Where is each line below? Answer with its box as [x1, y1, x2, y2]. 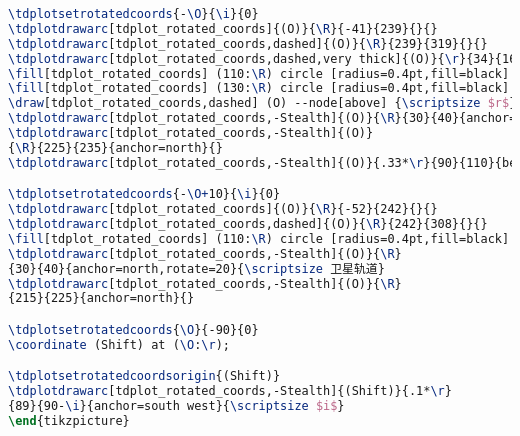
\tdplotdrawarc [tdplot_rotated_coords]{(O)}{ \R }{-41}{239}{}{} [8, 21, 438, 36]
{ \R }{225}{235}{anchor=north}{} [8, 140, 223, 155]
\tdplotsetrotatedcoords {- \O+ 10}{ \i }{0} [8, 187, 281, 202]
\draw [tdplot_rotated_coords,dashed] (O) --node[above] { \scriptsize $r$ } [8, 96, 517, 111]
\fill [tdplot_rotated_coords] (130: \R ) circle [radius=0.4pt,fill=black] [8, 81, 510, 96]
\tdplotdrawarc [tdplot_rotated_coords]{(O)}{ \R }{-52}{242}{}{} [8, 202, 438, 217]
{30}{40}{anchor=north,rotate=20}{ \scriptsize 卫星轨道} [8, 261, 385, 276]
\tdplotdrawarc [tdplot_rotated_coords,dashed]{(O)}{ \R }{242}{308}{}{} [8, 217, 488, 232]
